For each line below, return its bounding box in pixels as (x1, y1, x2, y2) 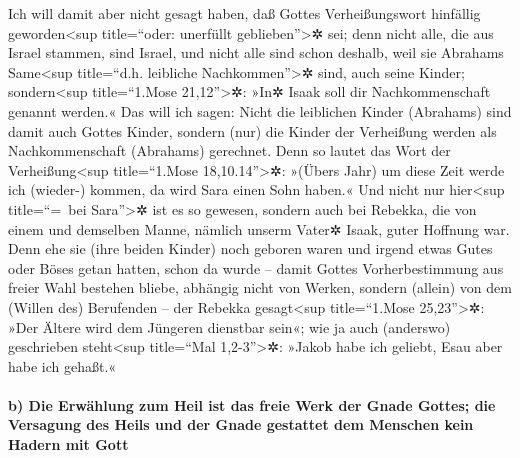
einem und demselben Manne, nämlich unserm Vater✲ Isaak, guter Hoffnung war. (8, 218, 510, 239)
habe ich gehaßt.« (8, 355, 117, 376)
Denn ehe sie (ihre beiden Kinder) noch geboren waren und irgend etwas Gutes (8, 238, 493, 259)
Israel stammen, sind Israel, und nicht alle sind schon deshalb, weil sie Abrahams (8, 42, 504, 63)
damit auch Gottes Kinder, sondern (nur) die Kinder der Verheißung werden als (8, 120, 497, 141)
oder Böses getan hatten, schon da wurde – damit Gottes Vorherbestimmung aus (8, 257, 504, 278)
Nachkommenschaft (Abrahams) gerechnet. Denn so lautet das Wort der (8, 140, 451, 161)
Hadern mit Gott (8, 434, 129, 455)
